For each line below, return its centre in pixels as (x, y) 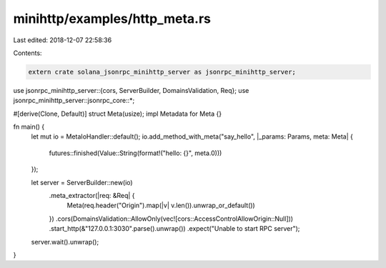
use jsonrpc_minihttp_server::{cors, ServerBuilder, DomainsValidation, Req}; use (131, 90)
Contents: (28, 53)
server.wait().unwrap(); (65, 242)
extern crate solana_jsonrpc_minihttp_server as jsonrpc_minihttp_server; (162, 72)
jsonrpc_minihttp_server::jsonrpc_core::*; (74, 101)
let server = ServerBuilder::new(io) (82, 182)
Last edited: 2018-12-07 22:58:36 (63, 40)
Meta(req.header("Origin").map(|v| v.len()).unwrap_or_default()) (161, 205)
